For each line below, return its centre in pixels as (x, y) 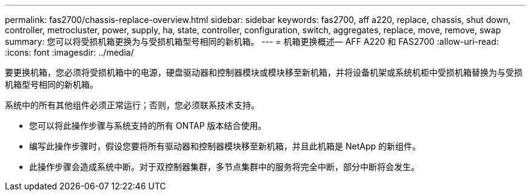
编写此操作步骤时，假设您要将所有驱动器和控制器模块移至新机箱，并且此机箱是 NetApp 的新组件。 (225, 146)
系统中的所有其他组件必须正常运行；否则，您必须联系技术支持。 (132, 105)
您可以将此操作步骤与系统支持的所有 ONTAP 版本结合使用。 (148, 126)
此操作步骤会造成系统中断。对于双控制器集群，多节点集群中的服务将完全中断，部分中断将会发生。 (224, 167)
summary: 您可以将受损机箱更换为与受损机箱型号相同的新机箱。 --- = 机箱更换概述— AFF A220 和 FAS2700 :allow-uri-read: (252, 41)
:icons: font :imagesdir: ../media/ (69, 52)
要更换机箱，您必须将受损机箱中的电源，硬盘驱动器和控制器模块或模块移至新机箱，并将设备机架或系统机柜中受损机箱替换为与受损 (264, 72)
